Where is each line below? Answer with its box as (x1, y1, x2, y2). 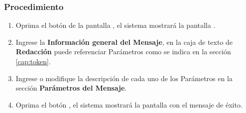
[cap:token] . (15, 56, 51, 66)
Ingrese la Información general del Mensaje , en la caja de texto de (15, 36, 233, 47)
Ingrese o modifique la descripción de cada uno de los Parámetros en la (15, 73, 233, 83)
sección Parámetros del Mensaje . (15, 83, 127, 93)
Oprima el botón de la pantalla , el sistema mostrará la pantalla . (15, 20, 216, 30)
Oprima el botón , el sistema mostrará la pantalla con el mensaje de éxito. (15, 99, 243, 110)
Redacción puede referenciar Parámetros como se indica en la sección (15, 46, 231, 57)
